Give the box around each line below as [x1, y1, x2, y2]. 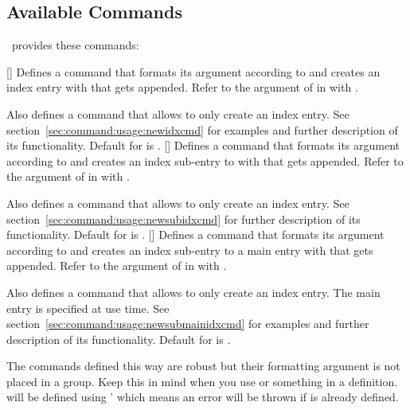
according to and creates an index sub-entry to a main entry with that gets [6, 241, 373, 258]
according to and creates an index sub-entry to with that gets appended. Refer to [6, 152, 404, 169]
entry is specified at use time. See [6, 299, 170, 316]
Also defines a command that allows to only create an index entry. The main [6, 283, 381, 300]
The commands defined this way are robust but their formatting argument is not [6, 357, 400, 374]
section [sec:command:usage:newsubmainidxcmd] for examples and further [6, 315, 369, 332]
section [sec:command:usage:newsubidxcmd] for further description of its [6, 210, 361, 227]
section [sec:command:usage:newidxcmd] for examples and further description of [6, 121, 398, 138]
